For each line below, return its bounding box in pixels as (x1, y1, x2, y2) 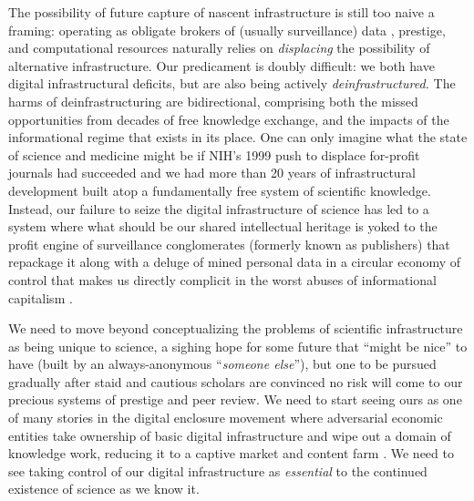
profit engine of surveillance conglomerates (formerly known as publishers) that (8, 234, 450, 253)
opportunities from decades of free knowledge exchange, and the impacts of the (8, 109, 449, 128)
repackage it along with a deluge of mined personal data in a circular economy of (8, 252, 461, 271)
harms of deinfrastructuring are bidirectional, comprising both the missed (8, 91, 418, 110)
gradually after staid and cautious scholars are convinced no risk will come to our (8, 372, 463, 391)
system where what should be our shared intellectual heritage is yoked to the (8, 217, 438, 236)
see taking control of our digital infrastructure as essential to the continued (8, 461, 428, 480)
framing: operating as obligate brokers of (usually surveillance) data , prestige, (8, 20, 446, 39)
